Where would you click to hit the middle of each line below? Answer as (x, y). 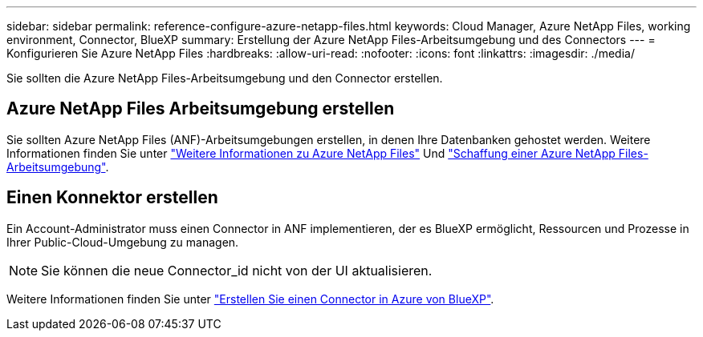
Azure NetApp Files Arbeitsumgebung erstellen (201, 109)
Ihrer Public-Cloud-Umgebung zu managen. (123, 242)
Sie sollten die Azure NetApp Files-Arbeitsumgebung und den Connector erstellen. (225, 78)
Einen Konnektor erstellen (112, 198)
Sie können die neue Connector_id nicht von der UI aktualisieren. (237, 270)
